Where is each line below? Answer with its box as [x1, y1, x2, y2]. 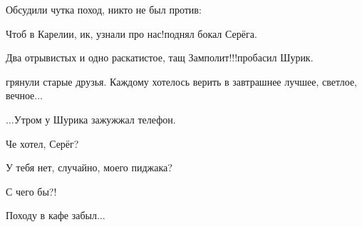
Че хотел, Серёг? [6, 136, 79, 151]
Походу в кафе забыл [6, 208, 97, 223]
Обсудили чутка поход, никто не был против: [6, 2, 202, 16]
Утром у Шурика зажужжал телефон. [14, 111, 176, 126]
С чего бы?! [6, 183, 57, 198]
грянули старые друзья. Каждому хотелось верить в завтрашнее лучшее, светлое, [6, 74, 357, 89]
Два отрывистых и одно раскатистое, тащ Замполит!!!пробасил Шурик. [6, 50, 314, 65]
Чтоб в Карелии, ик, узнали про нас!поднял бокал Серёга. [6, 26, 257, 41]
